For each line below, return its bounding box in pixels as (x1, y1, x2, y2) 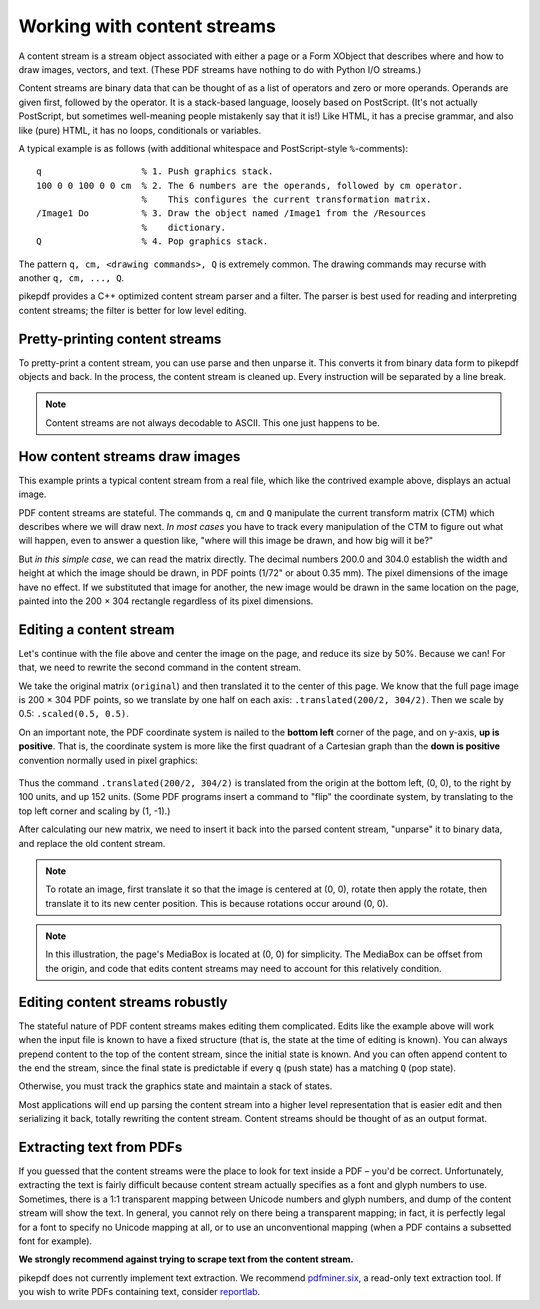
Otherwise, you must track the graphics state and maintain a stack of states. (18, 1080, 333, 1092)
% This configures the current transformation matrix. (141, 194, 432, 205)
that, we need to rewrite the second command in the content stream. (18, 661, 302, 674)
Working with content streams (18, 15, 277, 37)
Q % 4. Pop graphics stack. (36, 236, 269, 247)
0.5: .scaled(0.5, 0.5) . (18, 708, 129, 720)
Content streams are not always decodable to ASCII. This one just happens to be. (45, 416, 380, 429)
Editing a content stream (18, 621, 175, 638)
